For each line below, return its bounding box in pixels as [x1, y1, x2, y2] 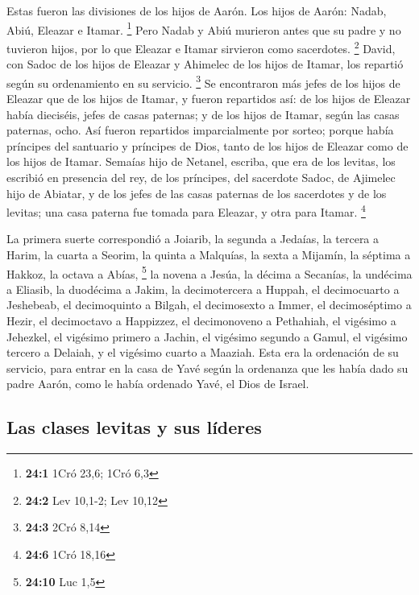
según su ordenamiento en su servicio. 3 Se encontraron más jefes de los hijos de [6, 72, 400, 91]
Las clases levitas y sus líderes [6, 415, 262, 440]
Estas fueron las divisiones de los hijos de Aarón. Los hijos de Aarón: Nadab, [6, 2, 387, 19]
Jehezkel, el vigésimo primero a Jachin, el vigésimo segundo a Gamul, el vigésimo [6, 328, 408, 345]
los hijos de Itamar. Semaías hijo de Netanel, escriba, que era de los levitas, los [6, 153, 396, 170]
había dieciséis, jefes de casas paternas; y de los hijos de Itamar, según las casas [6, 105, 400, 122]
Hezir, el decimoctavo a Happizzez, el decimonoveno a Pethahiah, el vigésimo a [6, 312, 396, 328]
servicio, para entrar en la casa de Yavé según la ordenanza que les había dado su [6, 359, 409, 376]
